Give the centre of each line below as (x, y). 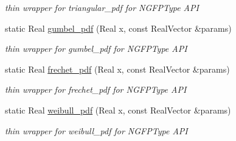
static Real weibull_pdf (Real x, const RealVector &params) (118, 110)
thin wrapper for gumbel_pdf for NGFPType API (96, 49)
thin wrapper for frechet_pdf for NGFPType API (96, 89)
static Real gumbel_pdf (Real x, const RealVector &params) (118, 28)
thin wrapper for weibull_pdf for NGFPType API (96, 130)
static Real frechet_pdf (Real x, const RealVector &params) (117, 69)
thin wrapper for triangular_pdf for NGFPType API (102, 7)
